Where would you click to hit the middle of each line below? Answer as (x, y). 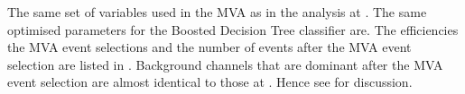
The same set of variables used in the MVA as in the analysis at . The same (217, 12)
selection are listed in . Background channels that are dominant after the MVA (225, 64)
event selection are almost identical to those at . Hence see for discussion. (210, 82)
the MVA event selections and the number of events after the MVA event (209, 47)
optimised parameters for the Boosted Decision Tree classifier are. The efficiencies (233, 29)
